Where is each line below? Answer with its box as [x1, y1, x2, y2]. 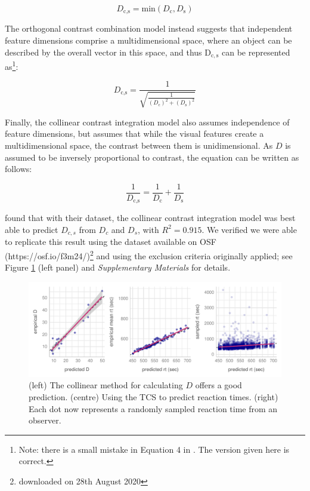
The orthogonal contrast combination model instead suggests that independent [5, 22, 293, 35]
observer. [29, 414, 61, 426]
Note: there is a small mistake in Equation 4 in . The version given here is [18, 443, 290, 455]
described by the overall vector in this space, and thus [5, 45, 202, 58]
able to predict [5, 223, 58, 235]
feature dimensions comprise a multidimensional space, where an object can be [5, 34, 292, 47]
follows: [5, 162, 32, 175]
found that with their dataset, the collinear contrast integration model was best [5, 211, 296, 224]
